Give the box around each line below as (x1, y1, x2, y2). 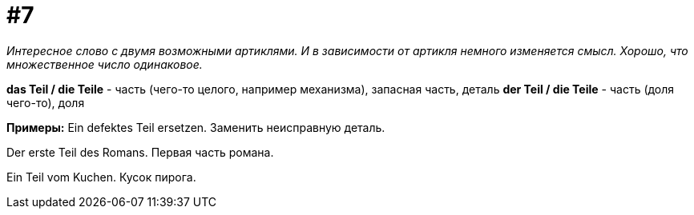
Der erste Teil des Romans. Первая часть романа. (6, 145, 274, 159)
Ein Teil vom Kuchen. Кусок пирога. (6, 169, 196, 184)
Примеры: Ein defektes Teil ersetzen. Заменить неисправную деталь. (6, 120, 385, 134)
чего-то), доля (6, 95, 85, 109)
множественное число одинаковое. (6, 57, 203, 71)
